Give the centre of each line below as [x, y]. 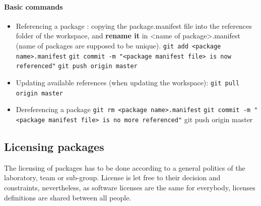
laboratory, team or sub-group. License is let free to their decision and [112, 177]
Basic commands [34, 6]
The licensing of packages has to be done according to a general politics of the [125, 167]
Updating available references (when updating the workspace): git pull [128, 82]
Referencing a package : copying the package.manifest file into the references [134, 25]
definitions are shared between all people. [68, 197]
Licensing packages [54, 146]
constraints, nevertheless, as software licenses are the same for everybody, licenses [130, 187]
